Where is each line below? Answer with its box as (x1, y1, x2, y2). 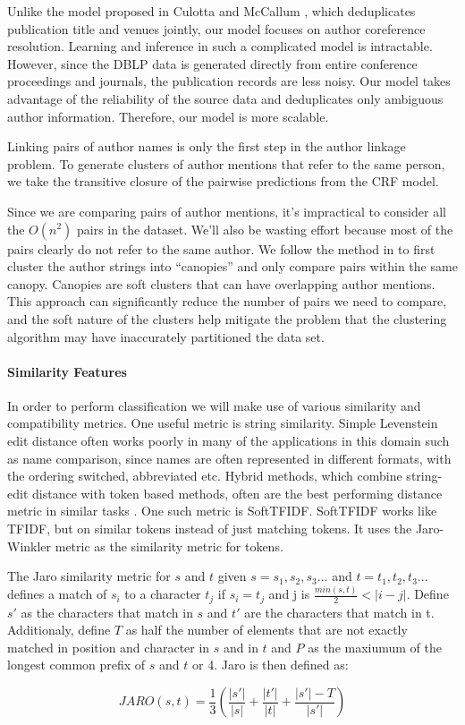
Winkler (7, 536, 52, 555)
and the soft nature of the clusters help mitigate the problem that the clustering (7, 309, 447, 328)
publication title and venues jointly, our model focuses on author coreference (7, 19, 426, 38)
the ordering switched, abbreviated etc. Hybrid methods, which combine (7, 466, 402, 485)
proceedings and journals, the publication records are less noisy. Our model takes (7, 72, 451, 90)
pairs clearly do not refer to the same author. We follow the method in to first (7, 239, 435, 258)
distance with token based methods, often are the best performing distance (31, 483, 443, 502)
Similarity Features (7, 362, 127, 380)
